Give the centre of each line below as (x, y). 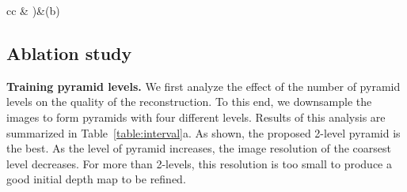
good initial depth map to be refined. (96, 179)
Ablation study (69, 53)
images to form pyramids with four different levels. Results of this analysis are (196, 117)
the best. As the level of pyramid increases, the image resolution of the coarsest (199, 148)
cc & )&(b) (33, 10)
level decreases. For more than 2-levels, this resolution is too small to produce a (199, 163)
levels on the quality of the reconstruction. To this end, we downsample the (189, 102)
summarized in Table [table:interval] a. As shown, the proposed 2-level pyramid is (203, 132)
